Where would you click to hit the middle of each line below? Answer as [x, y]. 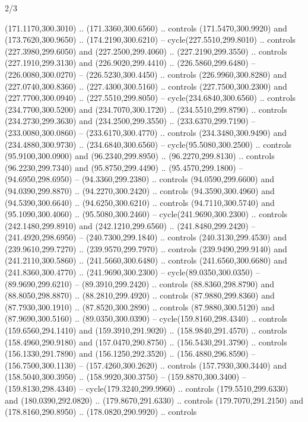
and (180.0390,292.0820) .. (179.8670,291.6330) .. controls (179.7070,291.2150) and [154, 400]
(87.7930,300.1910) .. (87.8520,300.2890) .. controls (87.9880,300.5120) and [140, 307]
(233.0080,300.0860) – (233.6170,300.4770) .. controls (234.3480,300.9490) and [146, 132]
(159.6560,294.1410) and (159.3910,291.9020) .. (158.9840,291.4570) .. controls [146, 330]
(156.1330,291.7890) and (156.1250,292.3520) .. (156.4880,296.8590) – [130, 353]
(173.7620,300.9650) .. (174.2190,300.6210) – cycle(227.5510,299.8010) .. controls [150, 39]
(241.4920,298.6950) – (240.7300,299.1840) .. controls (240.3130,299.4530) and [146, 237]
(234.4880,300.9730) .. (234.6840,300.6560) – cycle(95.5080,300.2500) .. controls [148, 144]
